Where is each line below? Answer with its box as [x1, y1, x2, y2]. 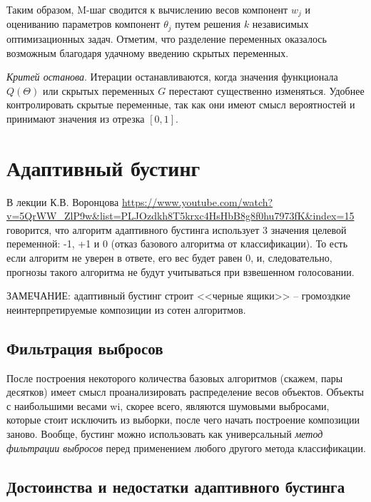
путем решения [175, 16, 241, 31]
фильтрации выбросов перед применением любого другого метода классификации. [6, 440, 366, 455]
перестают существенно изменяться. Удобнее [168, 83, 365, 98]
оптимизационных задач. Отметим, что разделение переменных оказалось [6, 31, 327, 46]
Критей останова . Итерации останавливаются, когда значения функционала [6, 69, 338, 84]
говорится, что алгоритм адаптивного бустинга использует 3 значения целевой [6, 222, 347, 237]
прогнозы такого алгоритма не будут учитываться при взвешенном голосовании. [6, 264, 355, 279]
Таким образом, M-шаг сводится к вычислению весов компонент [6, 2, 288, 16]
